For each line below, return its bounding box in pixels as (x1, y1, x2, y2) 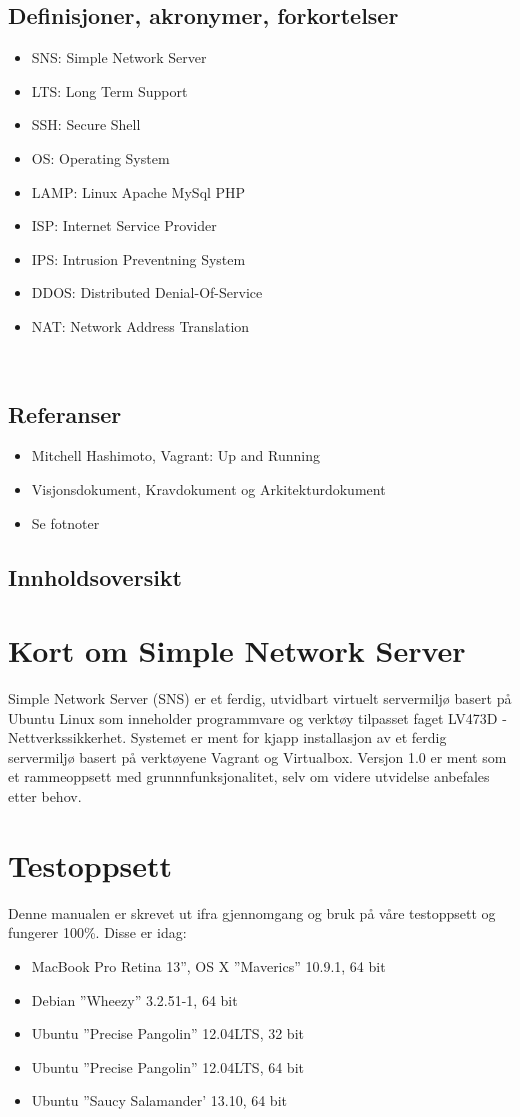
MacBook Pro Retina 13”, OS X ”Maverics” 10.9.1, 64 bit (31, 955, 386, 976)
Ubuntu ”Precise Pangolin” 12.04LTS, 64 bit (31, 1056, 304, 1077)
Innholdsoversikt (8, 561, 183, 592)
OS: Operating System (31, 147, 170, 168)
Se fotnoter (31, 512, 100, 533)
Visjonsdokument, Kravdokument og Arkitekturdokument (31, 478, 386, 499)
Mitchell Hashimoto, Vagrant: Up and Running (31, 445, 320, 466)
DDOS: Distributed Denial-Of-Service (31, 282, 263, 303)
